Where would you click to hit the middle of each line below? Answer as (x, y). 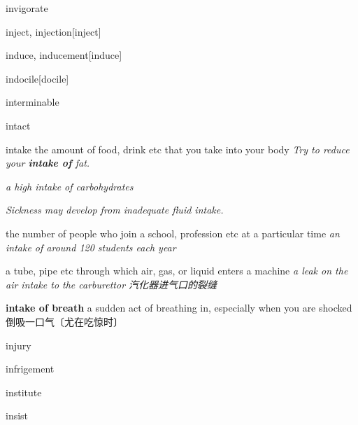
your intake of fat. (48, 163)
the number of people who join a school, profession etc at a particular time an (173, 233)
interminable (33, 102)
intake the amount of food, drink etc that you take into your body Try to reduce (178, 149)
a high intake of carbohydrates (70, 186)
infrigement (30, 369)
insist (17, 416)
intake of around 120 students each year (91, 247)
